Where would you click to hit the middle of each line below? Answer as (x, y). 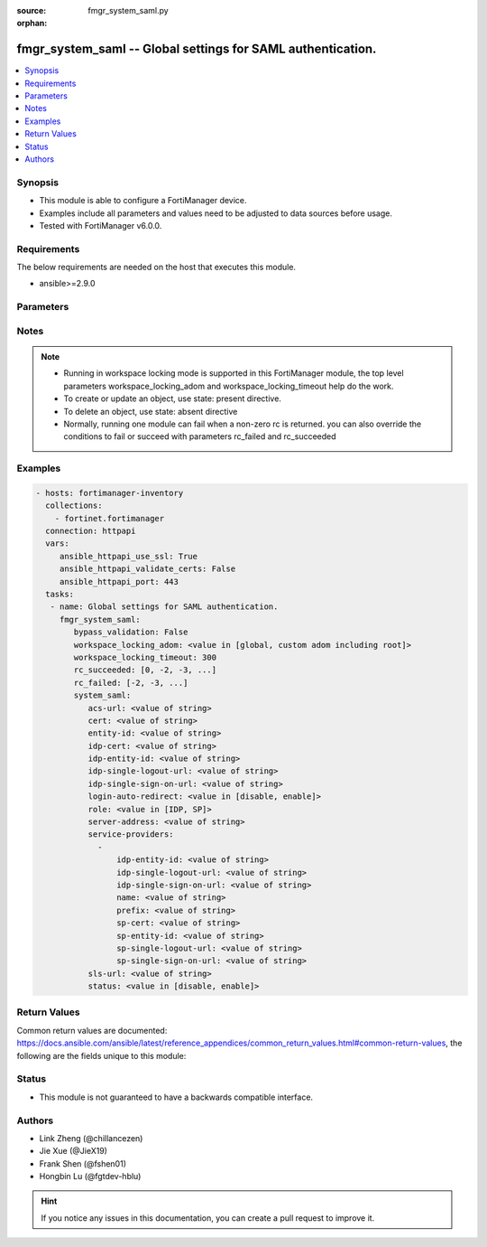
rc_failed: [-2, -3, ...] (131, 683)
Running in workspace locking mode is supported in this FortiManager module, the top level (234, 373)
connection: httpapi (91, 531)
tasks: (60, 595)
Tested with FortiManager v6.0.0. (101, 225)
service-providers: (131, 834)
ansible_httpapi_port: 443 (119, 581)
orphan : (32, 23)
